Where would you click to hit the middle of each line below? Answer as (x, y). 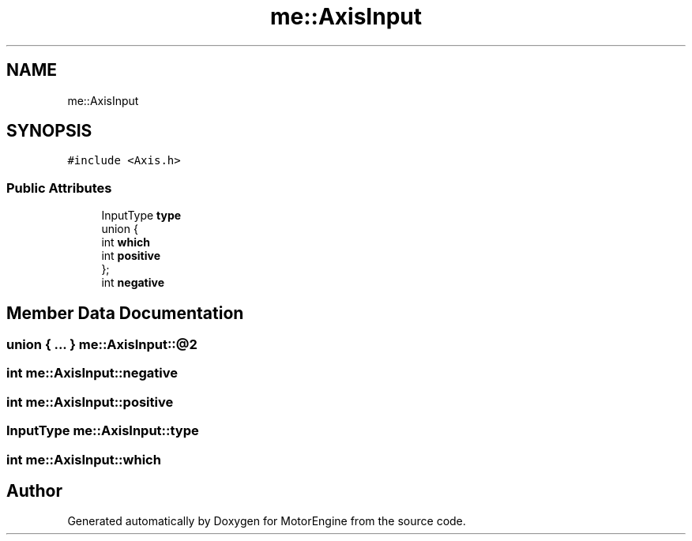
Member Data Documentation (125, 313)
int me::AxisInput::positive (90, 402)
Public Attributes (59, 188)
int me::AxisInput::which (84, 459)
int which (126, 242)
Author (34, 490)
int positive (131, 256)
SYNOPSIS (49, 131)
